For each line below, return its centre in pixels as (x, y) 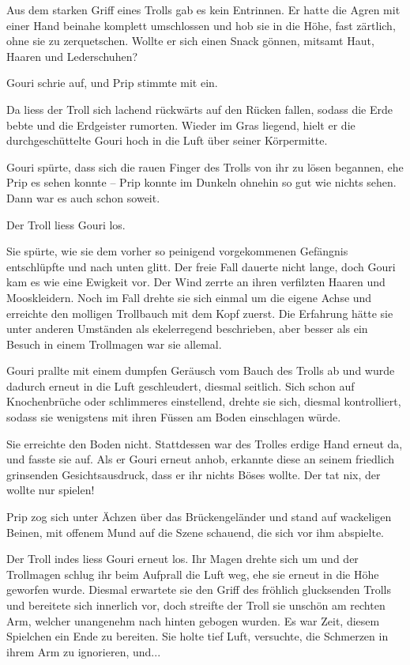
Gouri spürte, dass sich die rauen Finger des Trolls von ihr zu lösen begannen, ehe (205, 166)
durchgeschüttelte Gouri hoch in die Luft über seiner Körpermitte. (167, 140)
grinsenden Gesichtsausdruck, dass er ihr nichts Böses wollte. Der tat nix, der (194, 474)
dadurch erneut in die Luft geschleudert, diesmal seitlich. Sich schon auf (181, 385)
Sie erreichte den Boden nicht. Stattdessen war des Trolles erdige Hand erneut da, (205, 443)
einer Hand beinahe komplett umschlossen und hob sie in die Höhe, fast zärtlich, (201, 25)
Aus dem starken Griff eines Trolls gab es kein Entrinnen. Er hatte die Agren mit (203, 9)
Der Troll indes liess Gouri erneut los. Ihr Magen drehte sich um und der (182, 559)
